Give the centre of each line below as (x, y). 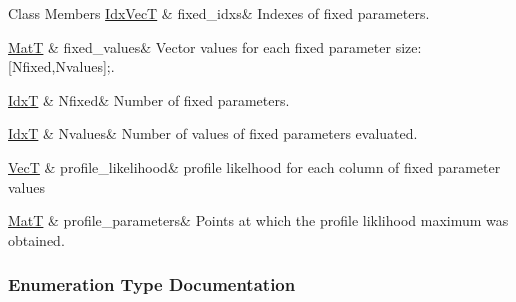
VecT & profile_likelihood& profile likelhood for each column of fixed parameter (254, 166)
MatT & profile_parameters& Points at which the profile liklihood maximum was (258, 220)
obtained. (36, 239)
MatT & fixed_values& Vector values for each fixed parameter (199, 46)
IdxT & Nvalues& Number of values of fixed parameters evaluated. (213, 133)
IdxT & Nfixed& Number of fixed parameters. (149, 99)
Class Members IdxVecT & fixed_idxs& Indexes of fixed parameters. (219, 13)
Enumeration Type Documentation (152, 284)
